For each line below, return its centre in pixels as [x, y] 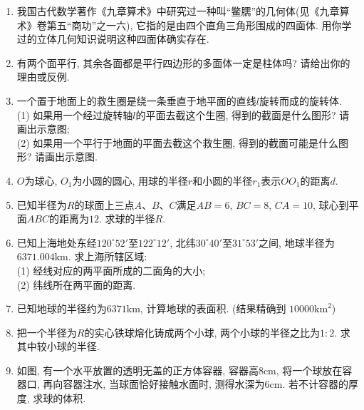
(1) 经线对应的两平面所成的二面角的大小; [111, 270]
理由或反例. [43, 77]
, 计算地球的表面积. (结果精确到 [213, 308]
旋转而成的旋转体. [300, 100]
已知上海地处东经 [57, 242]
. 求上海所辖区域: [108, 256]
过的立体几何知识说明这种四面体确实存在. [113, 39]
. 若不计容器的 [315, 384]
